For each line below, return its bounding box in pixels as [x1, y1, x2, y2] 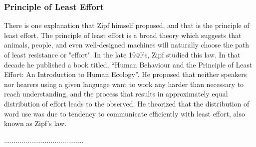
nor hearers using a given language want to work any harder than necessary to [4, 78, 244, 89]
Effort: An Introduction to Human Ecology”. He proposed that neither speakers [4, 69, 247, 79]
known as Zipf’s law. [4, 118, 66, 128]
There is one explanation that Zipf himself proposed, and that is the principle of [4, 20, 250, 30]
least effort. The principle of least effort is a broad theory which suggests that [4, 29, 242, 40]
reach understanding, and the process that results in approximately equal [4, 88, 228, 99]
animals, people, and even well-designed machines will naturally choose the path [4, 39, 250, 50]
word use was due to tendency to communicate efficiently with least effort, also [4, 108, 245, 118]
